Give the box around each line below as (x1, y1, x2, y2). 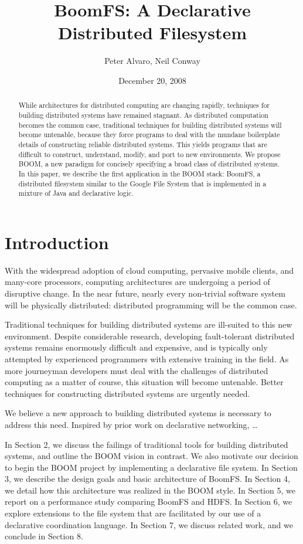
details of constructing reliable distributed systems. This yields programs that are (18, 139, 267, 149)
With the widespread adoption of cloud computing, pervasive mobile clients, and (5, 264, 294, 276)
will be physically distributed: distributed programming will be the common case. (5, 298, 297, 311)
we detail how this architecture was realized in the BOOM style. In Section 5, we (5, 484, 295, 496)
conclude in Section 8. (5, 530, 83, 542)
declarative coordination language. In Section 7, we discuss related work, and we (5, 518, 293, 531)
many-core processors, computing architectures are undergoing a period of (5, 276, 270, 288)
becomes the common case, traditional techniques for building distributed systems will (18, 120, 282, 130)
